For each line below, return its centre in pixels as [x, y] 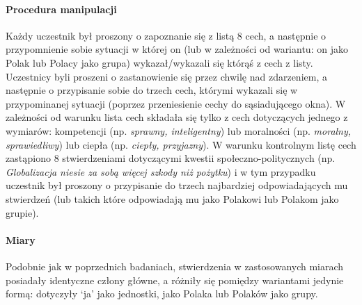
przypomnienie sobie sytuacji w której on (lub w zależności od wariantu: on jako [177, 49]
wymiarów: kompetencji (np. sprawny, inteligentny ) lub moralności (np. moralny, [179, 130]
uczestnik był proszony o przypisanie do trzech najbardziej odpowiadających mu [177, 185]
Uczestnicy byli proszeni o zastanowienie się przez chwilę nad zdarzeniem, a [166, 76]
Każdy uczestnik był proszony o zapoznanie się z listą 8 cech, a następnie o [166, 35]
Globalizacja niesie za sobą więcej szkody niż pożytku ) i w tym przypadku [161, 171]
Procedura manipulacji [61, 9]
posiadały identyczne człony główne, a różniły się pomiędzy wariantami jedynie [175, 280]
